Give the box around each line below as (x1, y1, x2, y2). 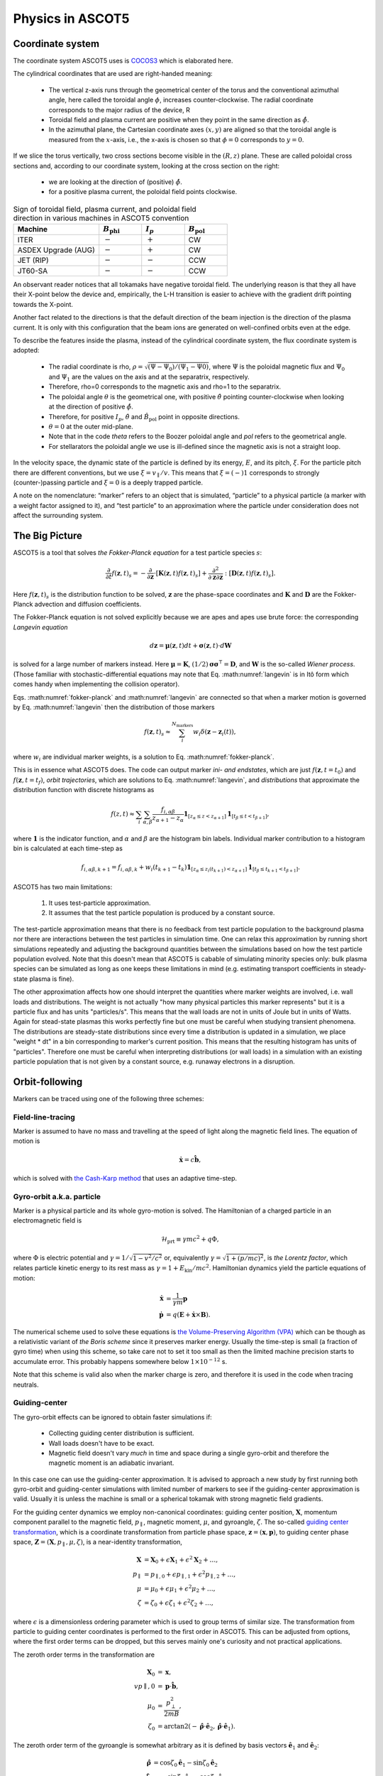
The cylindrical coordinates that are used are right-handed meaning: (13, 70, 213, 78)
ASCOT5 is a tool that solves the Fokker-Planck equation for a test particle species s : (13, 548, 262, 557)
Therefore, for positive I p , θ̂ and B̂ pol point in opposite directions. (48, 412, 240, 423)
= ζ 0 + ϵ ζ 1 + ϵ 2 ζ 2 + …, (143, 1598, 213, 1608)
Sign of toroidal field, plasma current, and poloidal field (13, 204, 196, 214)
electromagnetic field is (13, 1216, 82, 1225)
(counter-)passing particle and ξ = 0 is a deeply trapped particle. (13, 478, 204, 487)
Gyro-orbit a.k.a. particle (13, 1191, 101, 1201)
